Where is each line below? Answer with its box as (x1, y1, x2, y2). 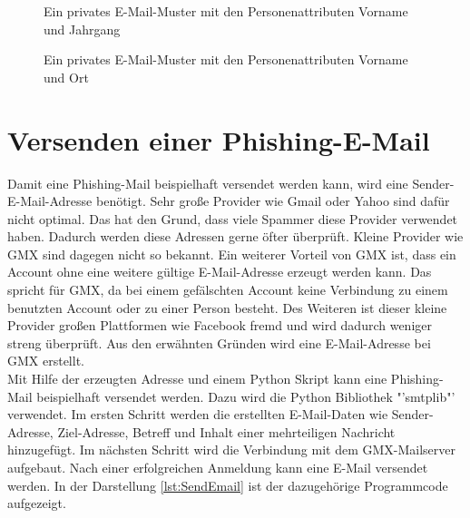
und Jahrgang (44, 19, 121, 38)
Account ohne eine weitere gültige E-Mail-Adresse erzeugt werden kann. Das (7, 262, 432, 281)
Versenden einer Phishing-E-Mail (7, 121, 430, 158)
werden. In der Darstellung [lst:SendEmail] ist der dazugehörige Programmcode (7, 475, 448, 494)
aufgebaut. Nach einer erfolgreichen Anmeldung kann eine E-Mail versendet (7, 458, 428, 476)
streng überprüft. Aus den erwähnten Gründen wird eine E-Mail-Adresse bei (7, 333, 431, 352)
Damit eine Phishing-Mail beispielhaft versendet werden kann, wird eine (7, 173, 408, 192)
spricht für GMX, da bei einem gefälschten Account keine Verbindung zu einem (7, 280, 448, 299)
